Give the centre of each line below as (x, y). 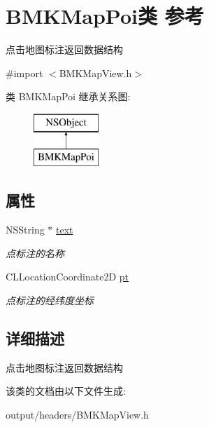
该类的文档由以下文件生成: (66, 391)
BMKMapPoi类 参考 (105, 16)
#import (24, 73)
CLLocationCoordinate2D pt (67, 277)
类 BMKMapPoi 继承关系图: (68, 96)
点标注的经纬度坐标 (50, 300)
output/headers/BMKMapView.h (77, 415)
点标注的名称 (35, 253)
